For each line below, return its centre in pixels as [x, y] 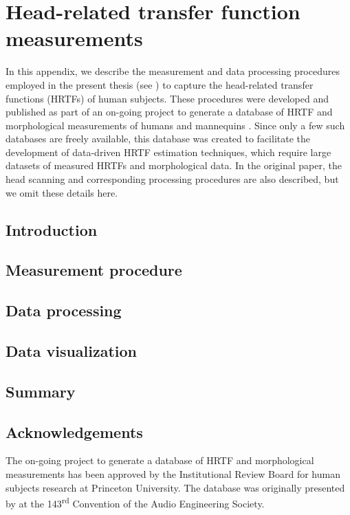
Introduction [52, 229]
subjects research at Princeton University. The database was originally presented [175, 487]
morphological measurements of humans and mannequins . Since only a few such [175, 125]
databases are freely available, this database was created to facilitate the [158, 139]
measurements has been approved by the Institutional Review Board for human [173, 473]
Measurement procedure [94, 270]
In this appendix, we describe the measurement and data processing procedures [173, 71]
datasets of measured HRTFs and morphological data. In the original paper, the [174, 165]
